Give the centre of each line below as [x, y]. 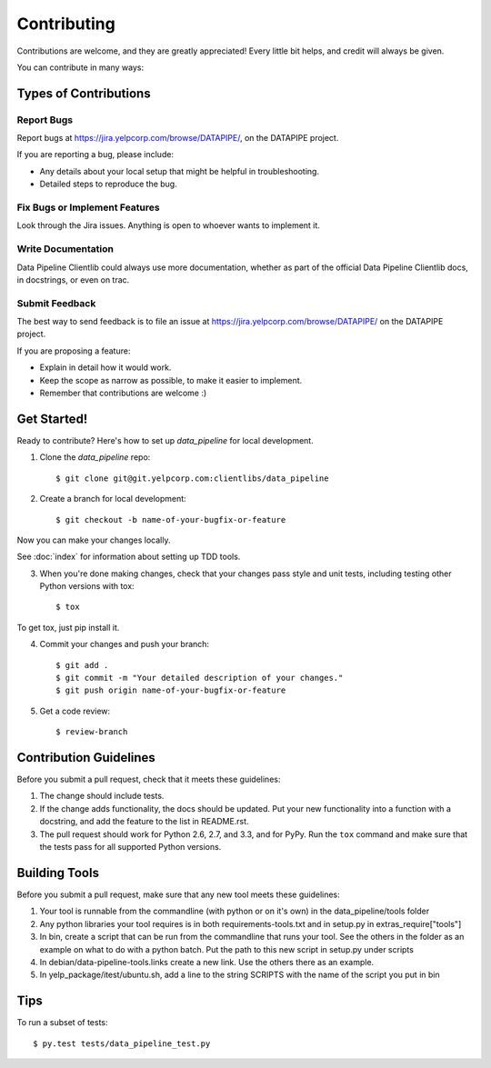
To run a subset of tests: [62, 1023]
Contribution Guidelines [86, 758]
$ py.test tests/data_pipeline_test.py [122, 1043]
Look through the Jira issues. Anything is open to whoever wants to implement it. [168, 225]
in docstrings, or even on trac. [73, 279]
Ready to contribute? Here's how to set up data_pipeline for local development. [165, 440]
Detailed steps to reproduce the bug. [108, 184]
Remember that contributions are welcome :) [123, 393]
